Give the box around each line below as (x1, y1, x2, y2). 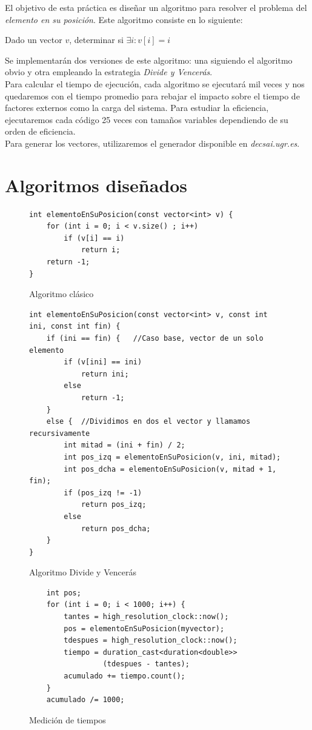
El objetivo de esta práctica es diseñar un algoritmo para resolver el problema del (5, 1, 307, 13)
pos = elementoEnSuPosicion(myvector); (64, 624, 225, 633)
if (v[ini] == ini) (64, 358, 142, 367)
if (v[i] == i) (64, 233, 125, 243)
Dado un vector (5, 33, 62, 46)
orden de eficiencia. (5, 125, 76, 138)
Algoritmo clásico (29, 287, 94, 300)
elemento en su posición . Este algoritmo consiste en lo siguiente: (5, 13, 243, 25)
